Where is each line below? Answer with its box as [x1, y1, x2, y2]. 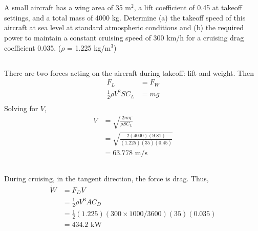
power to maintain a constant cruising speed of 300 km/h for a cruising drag [4, 32, 244, 43]
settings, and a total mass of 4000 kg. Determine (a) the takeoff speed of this [4, 12, 246, 23]
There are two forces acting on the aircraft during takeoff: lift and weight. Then [4, 67, 254, 78]
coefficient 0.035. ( [4, 42, 61, 53]
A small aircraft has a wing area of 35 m [4, 2, 131, 13]
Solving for [4, 103, 38, 114]
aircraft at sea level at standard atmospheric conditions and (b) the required [4, 22, 244, 33]
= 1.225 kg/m [67, 42, 111, 53]
